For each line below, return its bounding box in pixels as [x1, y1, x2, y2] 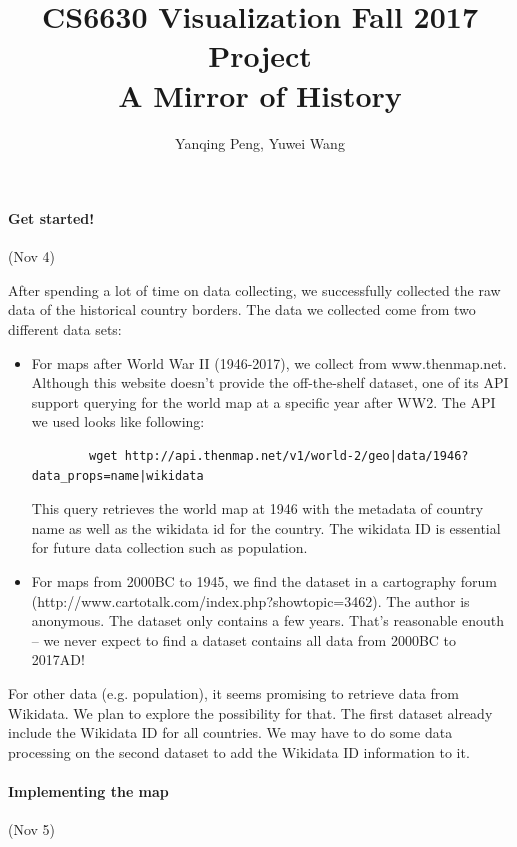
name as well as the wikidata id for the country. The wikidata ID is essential [31, 517, 501, 538]
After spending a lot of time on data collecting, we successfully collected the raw [8, 279, 501, 300]
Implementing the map [8, 780, 169, 801]
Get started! [8, 208, 95, 229]
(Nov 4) [8, 246, 56, 267]
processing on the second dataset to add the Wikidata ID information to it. [8, 741, 470, 762]
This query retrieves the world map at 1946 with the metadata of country [31, 498, 484, 519]
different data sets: [8, 319, 122, 340]
